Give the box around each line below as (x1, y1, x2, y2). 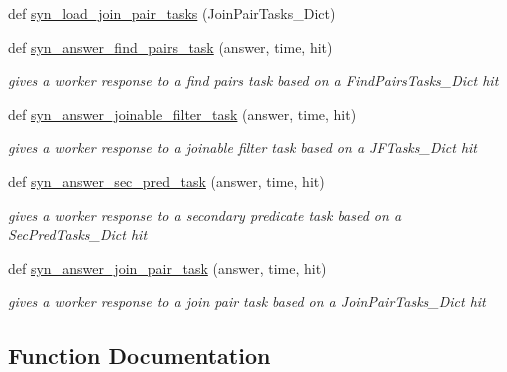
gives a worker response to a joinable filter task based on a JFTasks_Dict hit (8, 137, 477, 158)
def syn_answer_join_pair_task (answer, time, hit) (8, 257, 327, 278)
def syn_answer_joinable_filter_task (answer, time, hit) (8, 103, 357, 124)
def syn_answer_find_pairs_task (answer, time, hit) (8, 36, 333, 57)
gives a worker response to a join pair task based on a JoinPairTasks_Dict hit (8, 291, 486, 312)
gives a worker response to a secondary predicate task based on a (8, 204, 402, 225)
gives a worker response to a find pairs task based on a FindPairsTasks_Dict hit (8, 70, 499, 91)
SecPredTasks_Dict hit (8, 224, 148, 245)
